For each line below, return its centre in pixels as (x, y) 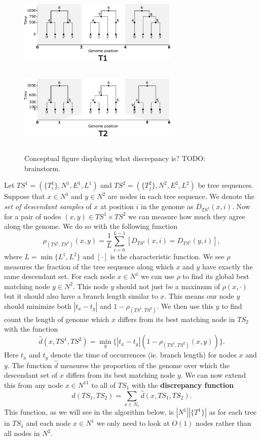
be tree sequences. (226, 185)
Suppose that (25, 196)
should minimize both (38, 306)
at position (117, 206)
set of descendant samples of (48, 206)
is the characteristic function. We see (167, 256)
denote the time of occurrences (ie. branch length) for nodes (143, 355)
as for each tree (233, 412)
